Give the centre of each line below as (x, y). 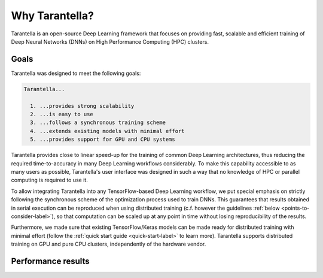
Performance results (50, 261)
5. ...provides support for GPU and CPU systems (103, 140)
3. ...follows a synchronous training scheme (98, 123)
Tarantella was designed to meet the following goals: (76, 73)
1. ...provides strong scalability (82, 106)
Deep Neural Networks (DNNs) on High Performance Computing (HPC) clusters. (110, 41)
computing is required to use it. (49, 180)
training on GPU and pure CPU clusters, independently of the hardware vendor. (109, 244)
